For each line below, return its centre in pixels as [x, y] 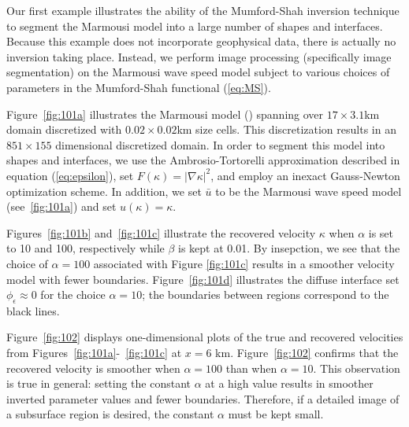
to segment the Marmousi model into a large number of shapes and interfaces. [195, 26]
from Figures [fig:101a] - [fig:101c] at [94, 353]
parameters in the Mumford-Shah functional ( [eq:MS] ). [139, 87]
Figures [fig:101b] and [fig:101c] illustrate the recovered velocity [161, 232]
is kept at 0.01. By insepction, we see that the [289, 248]
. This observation [357, 368]
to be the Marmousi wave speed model [309, 191]
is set [381, 232]
